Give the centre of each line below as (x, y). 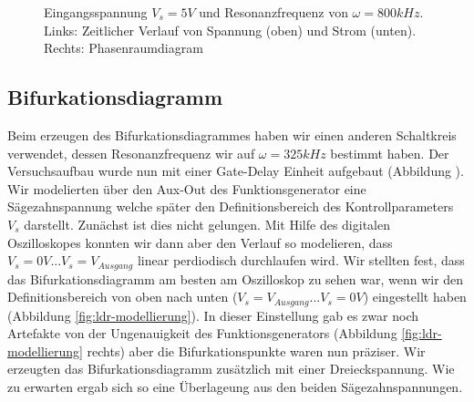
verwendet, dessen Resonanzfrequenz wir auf (131, 153)
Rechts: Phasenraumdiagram (124, 48)
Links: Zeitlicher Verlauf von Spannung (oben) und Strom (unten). (230, 30)
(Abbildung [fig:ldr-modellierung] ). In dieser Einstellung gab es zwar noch (213, 315)
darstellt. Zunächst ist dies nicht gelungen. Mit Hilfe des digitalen (207, 224)
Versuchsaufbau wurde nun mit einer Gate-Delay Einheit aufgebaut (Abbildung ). (236, 171)
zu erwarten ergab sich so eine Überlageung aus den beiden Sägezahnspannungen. (235, 387)
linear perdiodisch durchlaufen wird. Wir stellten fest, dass (301, 260)
